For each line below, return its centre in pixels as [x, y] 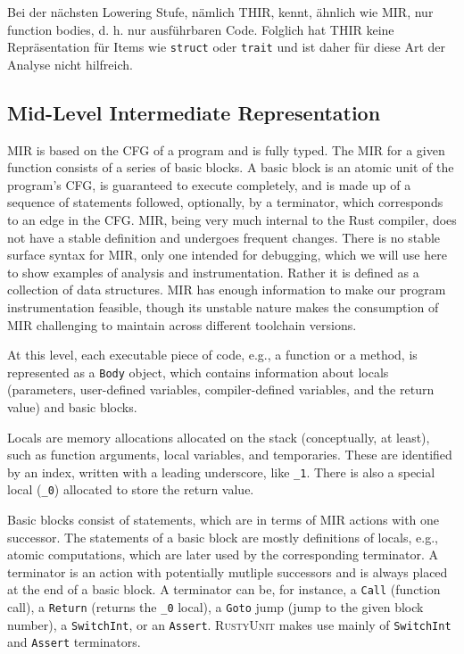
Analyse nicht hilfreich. [70, 64]
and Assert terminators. [74, 642]
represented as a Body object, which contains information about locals [198, 372]
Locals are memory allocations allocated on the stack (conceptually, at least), [219, 437]
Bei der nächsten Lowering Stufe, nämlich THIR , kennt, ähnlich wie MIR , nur [220, 12]
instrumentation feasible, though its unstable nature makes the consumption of [223, 306]
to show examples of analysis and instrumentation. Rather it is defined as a [213, 272]
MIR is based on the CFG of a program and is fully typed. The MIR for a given [226, 149]
